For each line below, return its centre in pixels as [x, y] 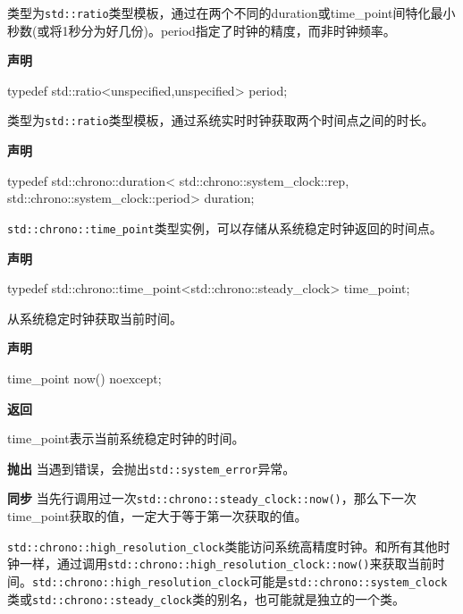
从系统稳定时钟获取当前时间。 [95, 318]
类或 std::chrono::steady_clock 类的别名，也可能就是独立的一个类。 [206, 598]
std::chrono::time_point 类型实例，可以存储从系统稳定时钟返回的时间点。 [225, 227]
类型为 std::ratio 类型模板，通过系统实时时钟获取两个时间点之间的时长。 [221, 120]
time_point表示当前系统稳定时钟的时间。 [126, 438]
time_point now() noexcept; [84, 378]
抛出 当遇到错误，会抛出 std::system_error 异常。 [152, 468]
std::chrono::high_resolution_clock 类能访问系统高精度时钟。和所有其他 [223, 546]
